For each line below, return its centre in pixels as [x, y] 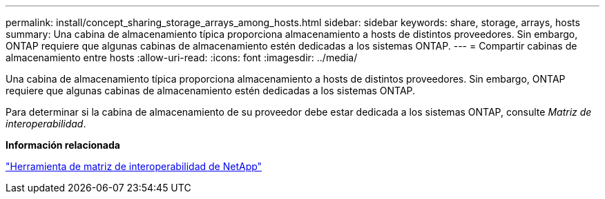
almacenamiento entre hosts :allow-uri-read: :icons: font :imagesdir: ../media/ [182, 57]
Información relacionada [63, 145]
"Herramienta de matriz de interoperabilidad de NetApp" [134, 166]
